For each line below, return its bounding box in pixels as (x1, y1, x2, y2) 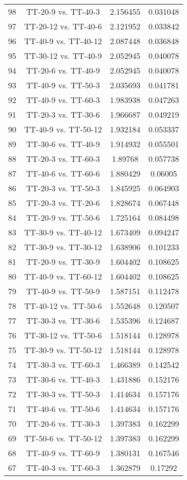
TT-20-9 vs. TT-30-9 (26, 256, 100, 267)
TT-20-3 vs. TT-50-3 (26, 182, 100, 194)
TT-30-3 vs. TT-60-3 (26, 359, 100, 370)
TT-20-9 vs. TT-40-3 (26, 6, 100, 17)
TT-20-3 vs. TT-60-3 (26, 153, 100, 164)
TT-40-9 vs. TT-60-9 (26, 447, 100, 459)
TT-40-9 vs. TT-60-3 (26, 94, 100, 106)
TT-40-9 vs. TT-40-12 (24, 35, 102, 47)
